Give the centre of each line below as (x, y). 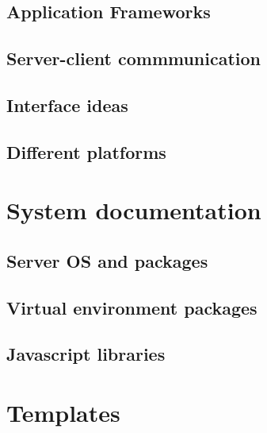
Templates (63, 413)
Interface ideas (67, 104)
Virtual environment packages (132, 307)
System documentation (134, 210)
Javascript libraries (86, 354)
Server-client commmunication (134, 58)
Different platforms (86, 151)
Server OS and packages (107, 260)
